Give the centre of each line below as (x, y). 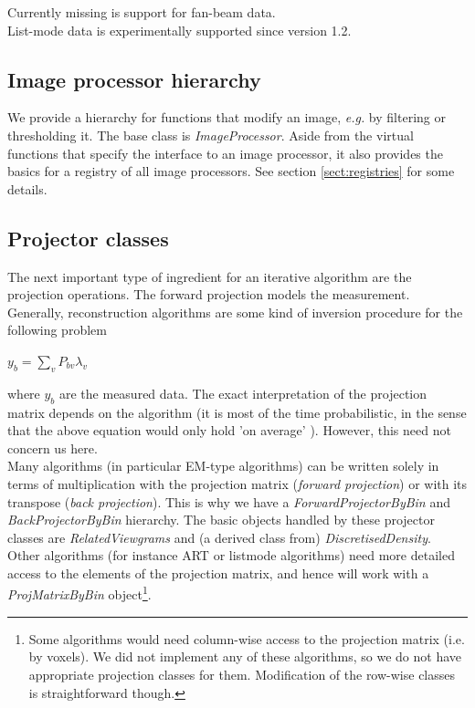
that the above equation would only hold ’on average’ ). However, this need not (229, 430)
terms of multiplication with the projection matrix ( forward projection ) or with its (237, 483)
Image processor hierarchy (134, 79)
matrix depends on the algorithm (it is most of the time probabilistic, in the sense (237, 412)
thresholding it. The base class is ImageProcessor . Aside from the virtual (211, 135)
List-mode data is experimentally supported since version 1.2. (179, 30)
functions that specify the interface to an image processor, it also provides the (225, 153)
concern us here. (53, 448)
